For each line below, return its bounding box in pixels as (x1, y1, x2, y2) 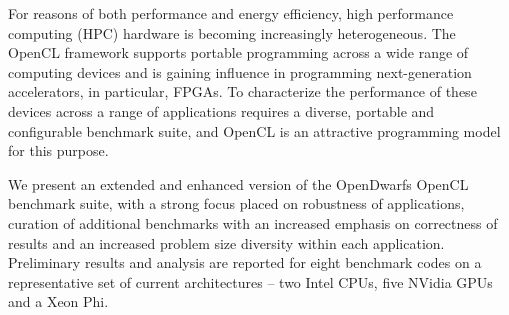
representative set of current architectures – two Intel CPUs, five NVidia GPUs (8, 271, 493, 292)
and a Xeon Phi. (8, 291, 109, 312)
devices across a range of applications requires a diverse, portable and (8, 100, 435, 121)
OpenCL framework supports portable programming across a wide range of (8, 42, 469, 63)
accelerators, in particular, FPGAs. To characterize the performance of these (8, 81, 477, 102)
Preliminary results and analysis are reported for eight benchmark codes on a (8, 252, 482, 273)
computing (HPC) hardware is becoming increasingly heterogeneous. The (8, 22, 456, 43)
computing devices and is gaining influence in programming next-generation (8, 61, 472, 82)
